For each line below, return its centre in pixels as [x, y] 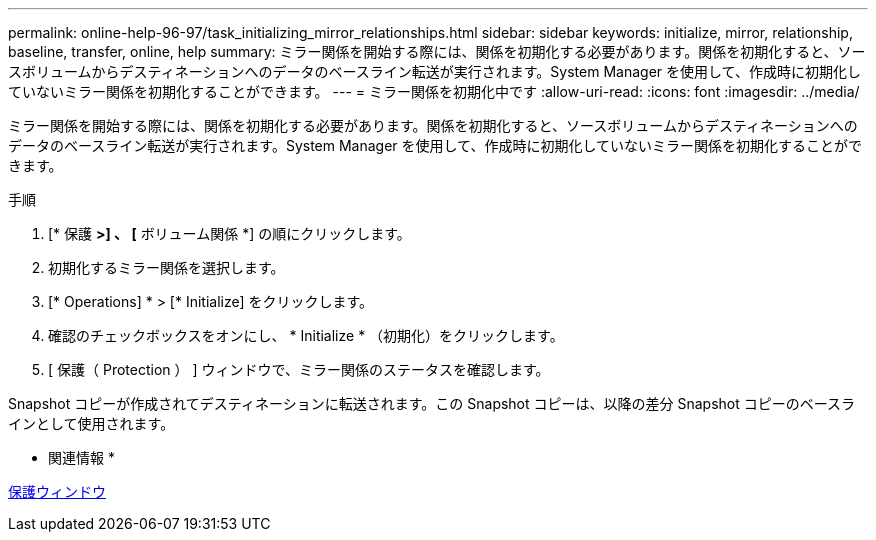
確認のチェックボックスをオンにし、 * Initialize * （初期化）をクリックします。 [306, 335]
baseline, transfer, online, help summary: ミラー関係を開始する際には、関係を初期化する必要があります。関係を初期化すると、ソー [437, 51]
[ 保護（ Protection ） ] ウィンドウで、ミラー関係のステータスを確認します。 [299, 369]
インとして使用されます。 [91, 423]
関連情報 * [81, 457]
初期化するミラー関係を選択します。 [166, 267]
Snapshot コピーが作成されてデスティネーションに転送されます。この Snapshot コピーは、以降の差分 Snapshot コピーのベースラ [432, 403]
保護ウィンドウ [57, 491]
